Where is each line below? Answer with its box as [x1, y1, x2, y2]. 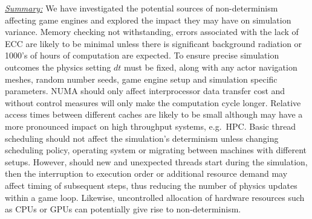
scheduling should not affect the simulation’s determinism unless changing [5, 132, 279, 144]
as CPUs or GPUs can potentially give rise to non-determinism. [5, 203, 241, 215]
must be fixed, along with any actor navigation [123, 60, 297, 73]
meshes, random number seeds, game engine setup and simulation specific [5, 72, 278, 85]
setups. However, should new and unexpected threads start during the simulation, [5, 155, 308, 168]
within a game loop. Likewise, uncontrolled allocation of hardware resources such [5, 191, 305, 203]
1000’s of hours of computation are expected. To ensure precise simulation [5, 49, 279, 62]
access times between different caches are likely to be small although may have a [5, 108, 303, 121]
